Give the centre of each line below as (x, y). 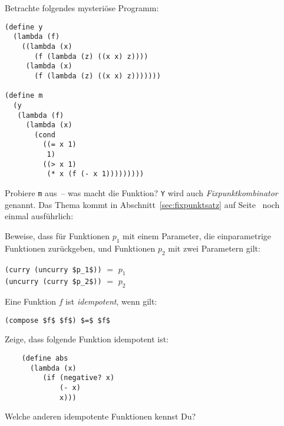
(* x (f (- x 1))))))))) (95, 174)
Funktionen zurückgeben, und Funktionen (80, 248)
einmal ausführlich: (39, 216)
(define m (24, 96)
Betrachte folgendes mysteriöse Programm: (82, 8)
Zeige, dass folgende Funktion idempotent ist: (87, 339)
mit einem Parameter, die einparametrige (197, 235)
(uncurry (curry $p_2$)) (53, 282)
